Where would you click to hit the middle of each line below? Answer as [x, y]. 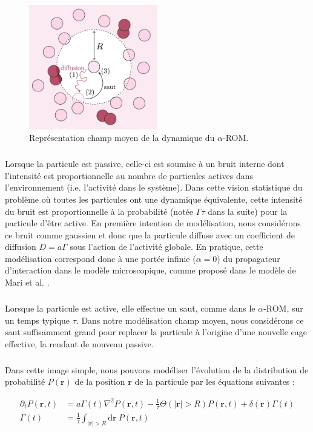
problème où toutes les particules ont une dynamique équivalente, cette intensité [154, 199]
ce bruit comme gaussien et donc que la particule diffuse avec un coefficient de [150, 234]
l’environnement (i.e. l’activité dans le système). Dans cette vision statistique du [154, 187]
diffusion [21, 247]
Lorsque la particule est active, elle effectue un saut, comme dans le [130, 308]
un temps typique [38, 320]
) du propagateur [249, 258]
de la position [100, 381]
